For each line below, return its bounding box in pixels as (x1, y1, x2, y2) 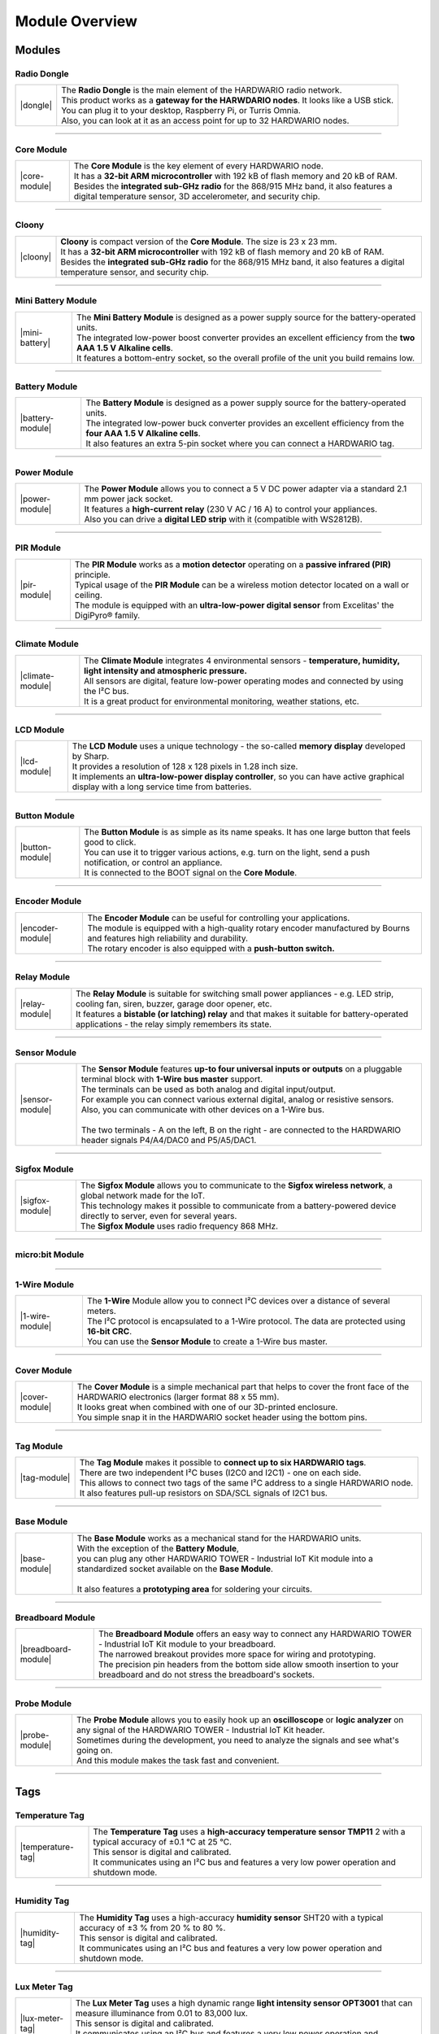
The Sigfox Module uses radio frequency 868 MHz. (80, 1220, 279, 1232)
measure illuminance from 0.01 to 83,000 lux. (75, 2008, 248, 2019)
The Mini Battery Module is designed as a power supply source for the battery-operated (76, 312, 416, 323)
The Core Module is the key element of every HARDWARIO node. (73, 160, 324, 172)
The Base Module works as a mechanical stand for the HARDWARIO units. (76, 1532, 362, 1543)
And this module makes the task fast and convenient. (76, 1755, 280, 1766)
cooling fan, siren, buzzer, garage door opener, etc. (76, 997, 272, 1009)
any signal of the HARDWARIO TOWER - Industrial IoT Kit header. (76, 1725, 325, 1736)
